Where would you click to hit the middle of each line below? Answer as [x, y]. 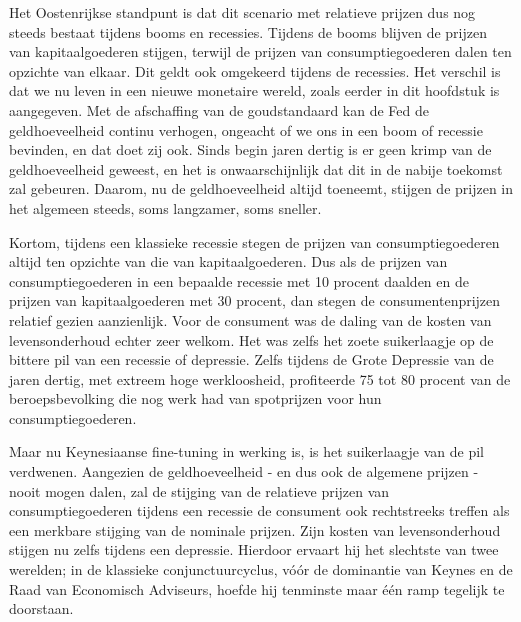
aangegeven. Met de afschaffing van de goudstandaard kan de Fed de [219, 109]
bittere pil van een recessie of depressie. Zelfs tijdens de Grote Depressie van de [251, 359]
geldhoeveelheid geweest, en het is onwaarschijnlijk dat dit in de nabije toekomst [256, 168]
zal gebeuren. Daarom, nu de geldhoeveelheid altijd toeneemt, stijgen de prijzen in [261, 188]
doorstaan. [41, 608]
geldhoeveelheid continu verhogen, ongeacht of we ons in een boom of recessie [246, 129]
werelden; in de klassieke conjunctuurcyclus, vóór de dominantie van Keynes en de [261, 569]
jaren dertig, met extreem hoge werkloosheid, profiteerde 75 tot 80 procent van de [260, 378]
